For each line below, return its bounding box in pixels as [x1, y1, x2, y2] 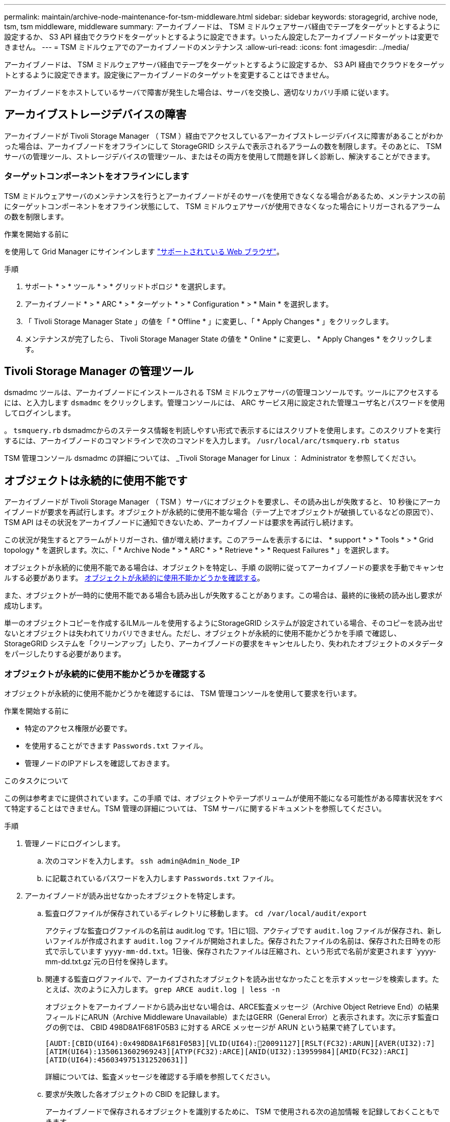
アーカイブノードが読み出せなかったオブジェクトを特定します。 [25, 891, 239, 901]
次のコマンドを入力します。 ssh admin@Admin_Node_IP [45, 856, 240, 866]
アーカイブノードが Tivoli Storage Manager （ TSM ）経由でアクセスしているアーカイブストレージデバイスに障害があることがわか [4, 131, 443, 140]
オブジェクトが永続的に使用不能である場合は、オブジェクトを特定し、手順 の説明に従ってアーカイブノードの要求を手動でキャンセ [4, 563, 444, 572]
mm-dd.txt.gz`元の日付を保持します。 [45, 957, 172, 966]
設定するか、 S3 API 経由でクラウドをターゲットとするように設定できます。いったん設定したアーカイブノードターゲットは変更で [4, 32, 439, 41]
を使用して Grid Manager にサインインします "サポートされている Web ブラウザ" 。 [4, 247, 284, 256]
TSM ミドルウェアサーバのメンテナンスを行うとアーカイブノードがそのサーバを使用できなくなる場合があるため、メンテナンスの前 [4, 191, 445, 200]
